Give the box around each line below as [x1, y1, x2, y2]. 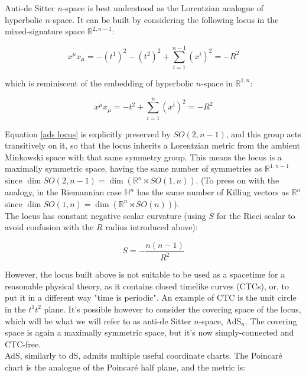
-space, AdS [198, 314, 242, 327]
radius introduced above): [105, 221, 198, 233]
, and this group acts [226, 127, 301, 140]
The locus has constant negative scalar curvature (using [5, 209, 206, 221]
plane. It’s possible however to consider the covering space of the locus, [44, 302, 301, 315]
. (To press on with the [196, 174, 279, 186]
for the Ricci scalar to [216, 209, 295, 221]
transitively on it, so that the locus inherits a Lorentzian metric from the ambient [5, 139, 301, 152]
